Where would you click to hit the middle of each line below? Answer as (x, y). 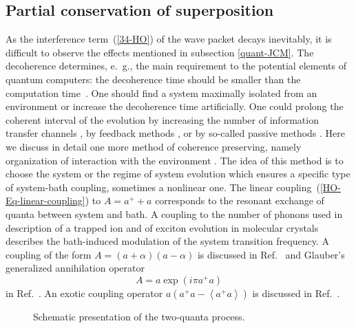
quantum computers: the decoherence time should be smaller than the (153, 79)
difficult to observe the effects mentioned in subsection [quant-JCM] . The (160, 52)
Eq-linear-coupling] (45, 200)
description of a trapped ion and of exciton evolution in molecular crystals (162, 227)
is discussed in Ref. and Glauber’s (271, 254)
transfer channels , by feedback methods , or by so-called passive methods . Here (176, 133)
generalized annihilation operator (75, 268)
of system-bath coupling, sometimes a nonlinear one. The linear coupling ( (163, 187)
